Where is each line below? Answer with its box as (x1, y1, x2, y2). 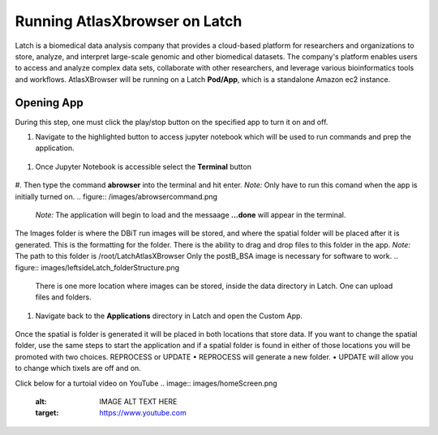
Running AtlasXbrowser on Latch (15, 12, 243, 30)
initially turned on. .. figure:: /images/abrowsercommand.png (15, 192, 218, 201)
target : (35, 408, 59, 418)
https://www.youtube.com (99, 408, 187, 418)
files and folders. (35, 292, 92, 302)
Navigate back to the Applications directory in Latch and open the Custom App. (35, 311, 303, 321)
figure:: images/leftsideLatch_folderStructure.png (15, 262, 180, 272)
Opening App (15, 96, 84, 110)
